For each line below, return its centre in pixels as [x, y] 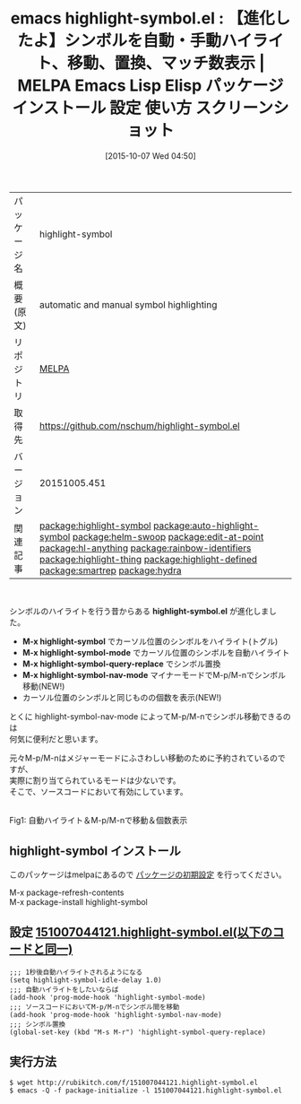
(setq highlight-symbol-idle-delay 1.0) [86, 980]
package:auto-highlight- [206, 526]
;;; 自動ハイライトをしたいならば [64, 989]
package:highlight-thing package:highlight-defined [148, 559]
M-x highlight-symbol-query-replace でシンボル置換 [121, 664]
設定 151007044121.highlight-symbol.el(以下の [141, 932]
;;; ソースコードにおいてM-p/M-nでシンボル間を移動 [95, 1007]
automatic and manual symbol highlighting [128, 304]
